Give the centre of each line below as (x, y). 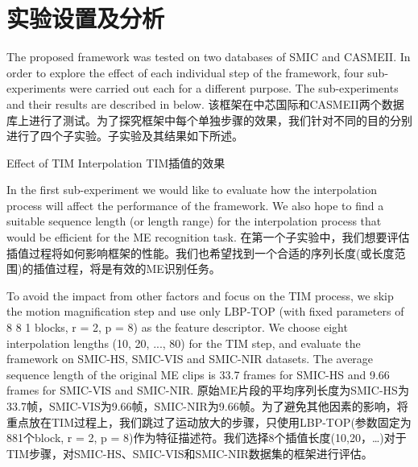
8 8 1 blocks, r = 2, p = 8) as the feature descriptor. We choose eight (177, 327)
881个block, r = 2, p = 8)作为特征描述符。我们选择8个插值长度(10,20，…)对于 (207, 438)
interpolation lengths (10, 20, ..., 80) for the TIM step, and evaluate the (184, 343)
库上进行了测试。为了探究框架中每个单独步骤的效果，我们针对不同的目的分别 (209, 120)
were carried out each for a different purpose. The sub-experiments (234, 88)
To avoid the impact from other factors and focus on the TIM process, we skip (200, 295)
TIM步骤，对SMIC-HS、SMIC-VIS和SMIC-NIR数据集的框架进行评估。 (190, 453)
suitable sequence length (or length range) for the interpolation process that (194, 221)
